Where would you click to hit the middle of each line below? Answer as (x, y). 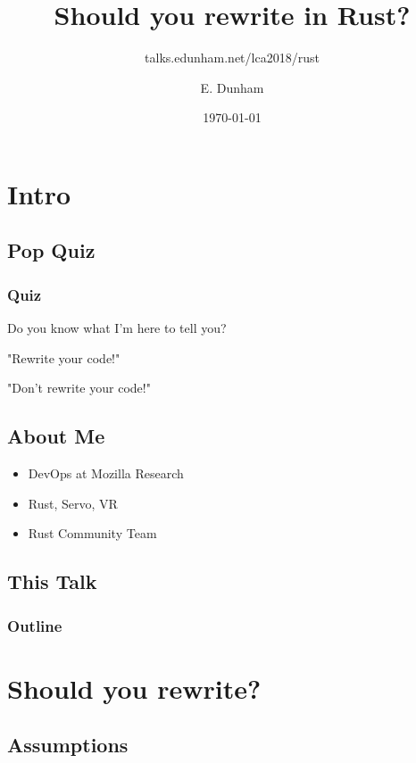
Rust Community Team (92, 533)
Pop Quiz (51, 250)
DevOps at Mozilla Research (106, 473)
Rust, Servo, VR (73, 503)
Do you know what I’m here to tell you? (117, 328)
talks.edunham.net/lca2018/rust (232, 58)
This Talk (52, 581)
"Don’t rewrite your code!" (79, 388)
